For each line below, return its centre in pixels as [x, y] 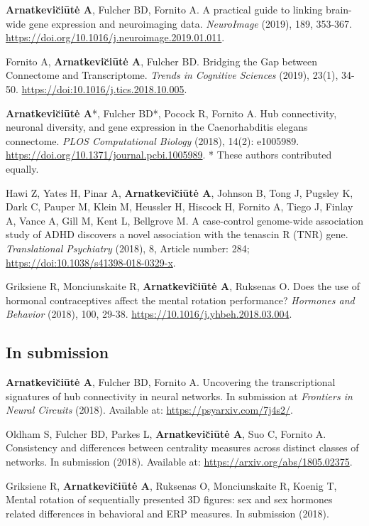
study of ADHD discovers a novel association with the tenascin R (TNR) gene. [177, 234]
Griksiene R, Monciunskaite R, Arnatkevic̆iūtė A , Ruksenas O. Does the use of [183, 286]
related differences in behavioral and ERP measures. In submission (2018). [167, 513]
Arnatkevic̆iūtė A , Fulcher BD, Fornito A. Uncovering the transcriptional [171, 382]
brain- [339, 9]
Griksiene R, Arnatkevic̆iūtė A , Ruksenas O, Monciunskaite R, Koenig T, [171, 485]
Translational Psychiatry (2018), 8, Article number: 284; [128, 248]
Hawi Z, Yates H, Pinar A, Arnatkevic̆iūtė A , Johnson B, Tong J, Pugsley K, [180, 192]
